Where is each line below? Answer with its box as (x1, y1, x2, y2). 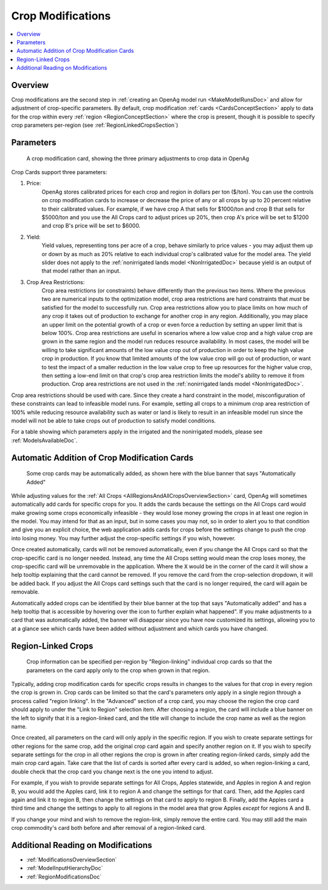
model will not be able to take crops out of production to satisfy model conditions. (11, 416, 216, 424)
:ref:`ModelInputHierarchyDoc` (26, 865, 103, 872)
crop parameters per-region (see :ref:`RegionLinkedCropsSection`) (11, 121, 179, 129)
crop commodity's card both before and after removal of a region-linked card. (11, 824, 206, 832)
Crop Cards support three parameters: (11, 168, 108, 175)
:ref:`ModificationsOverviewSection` (26, 856, 117, 863)
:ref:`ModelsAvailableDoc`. (11, 437, 78, 444)
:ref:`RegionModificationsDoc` (26, 873, 102, 880)
